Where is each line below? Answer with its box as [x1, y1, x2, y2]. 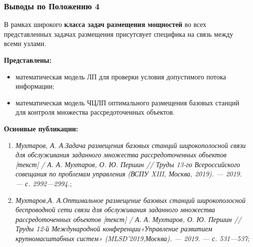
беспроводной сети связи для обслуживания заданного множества [15, 204, 215, 215]
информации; [15, 81, 54, 91]
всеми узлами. [4, 38, 47, 49]
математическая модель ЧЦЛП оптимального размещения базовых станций [15, 97, 239, 107]
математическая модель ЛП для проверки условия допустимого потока [15, 71, 226, 81]
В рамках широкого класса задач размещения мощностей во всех [4, 19, 206, 29]
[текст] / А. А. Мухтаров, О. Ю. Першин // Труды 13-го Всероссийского [15, 159, 240, 169]
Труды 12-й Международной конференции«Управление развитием [15, 223, 212, 234]
